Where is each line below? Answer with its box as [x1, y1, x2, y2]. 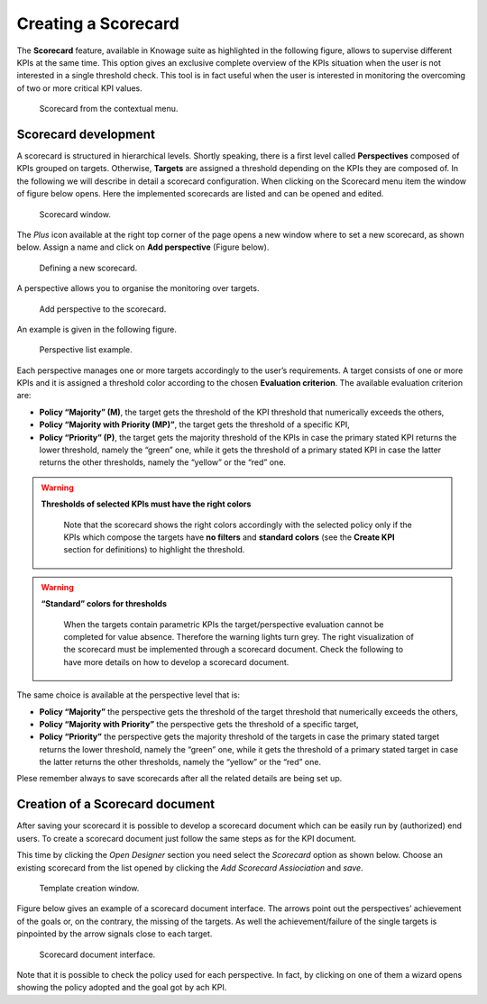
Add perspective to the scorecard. [39, 303, 167, 315]
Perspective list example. [39, 344, 133, 355]
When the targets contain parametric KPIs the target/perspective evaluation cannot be [63, 618, 384, 630]
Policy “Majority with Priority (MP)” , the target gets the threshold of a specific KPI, [39, 419, 351, 430]
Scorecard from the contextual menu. [39, 104, 179, 114]
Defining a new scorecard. [39, 262, 138, 273]
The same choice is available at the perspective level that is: [16, 689, 241, 700]
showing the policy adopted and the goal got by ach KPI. [16, 982, 227, 993]
